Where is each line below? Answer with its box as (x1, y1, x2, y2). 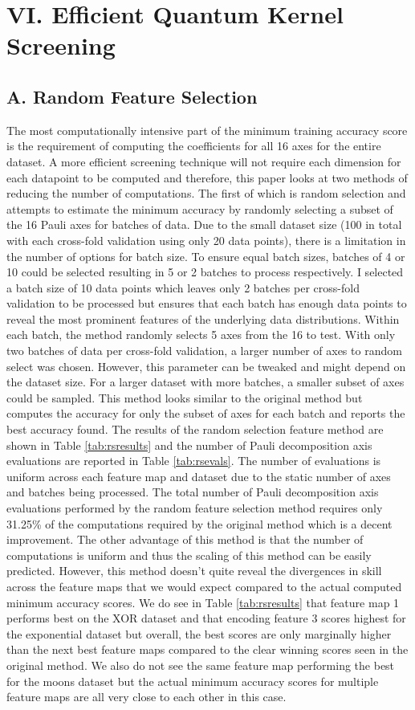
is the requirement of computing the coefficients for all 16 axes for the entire (6, 137, 381, 154)
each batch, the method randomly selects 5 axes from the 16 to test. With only (6, 326, 396, 343)
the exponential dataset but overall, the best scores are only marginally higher (6, 625, 392, 642)
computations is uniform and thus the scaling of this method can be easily (6, 546, 372, 563)
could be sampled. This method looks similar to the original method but (6, 389, 363, 406)
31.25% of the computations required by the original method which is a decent (6, 515, 393, 532)
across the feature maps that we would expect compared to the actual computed (6, 577, 402, 594)
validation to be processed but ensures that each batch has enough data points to (6, 295, 407, 312)
